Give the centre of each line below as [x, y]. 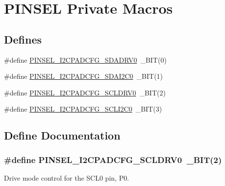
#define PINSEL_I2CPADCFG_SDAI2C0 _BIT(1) [84, 76]
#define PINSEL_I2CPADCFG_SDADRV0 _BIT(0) [85, 59]
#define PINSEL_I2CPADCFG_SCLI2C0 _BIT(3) [83, 109]
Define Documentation [62, 135]
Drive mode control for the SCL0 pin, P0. [67, 177]
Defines [23, 39]
